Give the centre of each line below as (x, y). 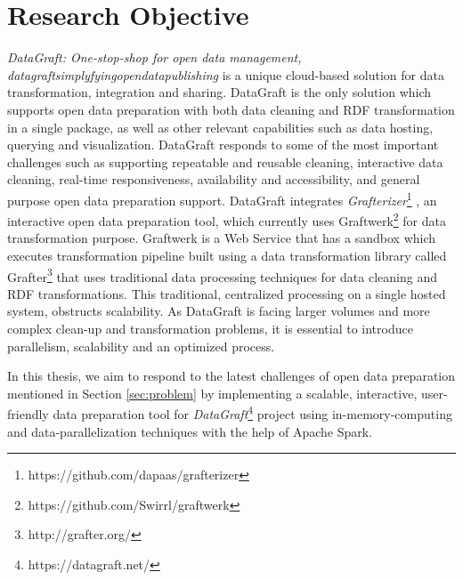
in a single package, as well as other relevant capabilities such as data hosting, (220, 127)
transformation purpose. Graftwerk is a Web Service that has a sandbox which (222, 238)
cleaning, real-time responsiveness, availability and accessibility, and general (214, 179)
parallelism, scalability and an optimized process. (141, 346)
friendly (28, 414)
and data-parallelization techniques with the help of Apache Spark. (190, 431)
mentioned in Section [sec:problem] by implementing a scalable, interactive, (212, 393)
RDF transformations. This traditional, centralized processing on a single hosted (227, 293)
